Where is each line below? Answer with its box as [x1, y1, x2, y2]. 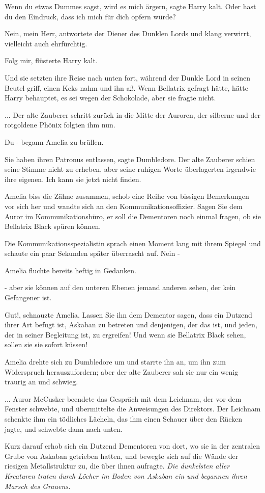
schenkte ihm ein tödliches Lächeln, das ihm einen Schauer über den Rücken [5, 413, 242, 424]
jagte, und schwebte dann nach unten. [5, 423, 123, 434]
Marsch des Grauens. [5, 480, 71, 491]
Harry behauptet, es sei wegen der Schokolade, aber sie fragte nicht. [5, 92, 216, 103]
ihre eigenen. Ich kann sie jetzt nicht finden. [5, 173, 141, 184]
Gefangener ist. [5, 292, 52, 303]
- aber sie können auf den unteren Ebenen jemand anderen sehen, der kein [5, 282, 236, 293]
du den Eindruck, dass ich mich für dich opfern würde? [5, 11, 176, 21]
